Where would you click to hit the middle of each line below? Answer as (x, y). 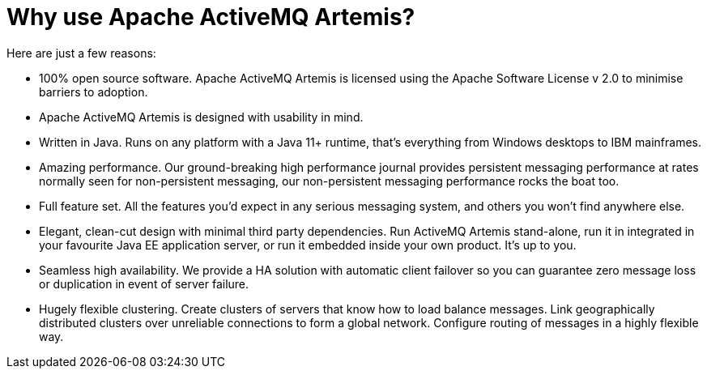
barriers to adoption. (94, 92)
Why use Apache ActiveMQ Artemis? (211, 17)
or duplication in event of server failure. (144, 283)
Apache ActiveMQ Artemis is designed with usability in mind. (201, 117)
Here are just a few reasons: (81, 53)
